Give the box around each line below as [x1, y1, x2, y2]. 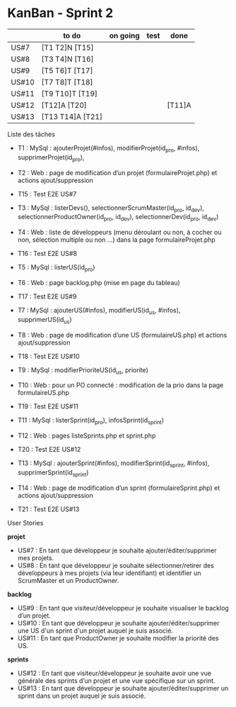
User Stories [7, 518, 44, 527]
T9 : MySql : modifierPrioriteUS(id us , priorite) [17, 365, 148, 376]
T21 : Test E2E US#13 [17, 505, 80, 513]
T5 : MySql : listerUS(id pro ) [17, 263, 95, 273]
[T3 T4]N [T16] [41, 54, 94, 64]
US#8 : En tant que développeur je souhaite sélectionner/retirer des [17, 561, 214, 569]
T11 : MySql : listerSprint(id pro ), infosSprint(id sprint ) [17, 416, 165, 426]
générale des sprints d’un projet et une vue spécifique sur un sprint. [17, 676, 216, 685]
